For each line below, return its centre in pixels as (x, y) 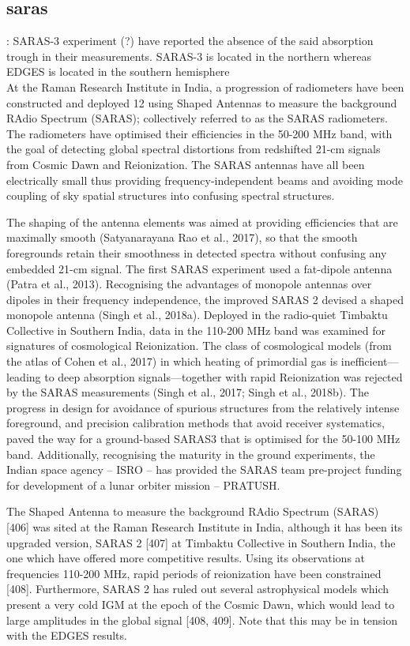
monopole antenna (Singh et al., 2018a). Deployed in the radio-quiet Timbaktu (197, 315)
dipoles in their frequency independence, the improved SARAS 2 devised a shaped (205, 299)
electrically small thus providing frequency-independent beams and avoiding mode (205, 180)
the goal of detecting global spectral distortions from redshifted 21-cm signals (194, 149)
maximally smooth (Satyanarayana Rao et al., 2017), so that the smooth (182, 237)
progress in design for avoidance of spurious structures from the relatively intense (203, 407)
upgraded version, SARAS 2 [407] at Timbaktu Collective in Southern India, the (201, 542)
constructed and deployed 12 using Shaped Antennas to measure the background (202, 102)
